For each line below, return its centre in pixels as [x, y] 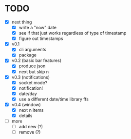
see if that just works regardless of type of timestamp [73, 33]
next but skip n [34, 72]
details [26, 116]
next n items [31, 110]
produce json [32, 66]
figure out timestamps [41, 39]
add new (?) [31, 127]
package [28, 55]
